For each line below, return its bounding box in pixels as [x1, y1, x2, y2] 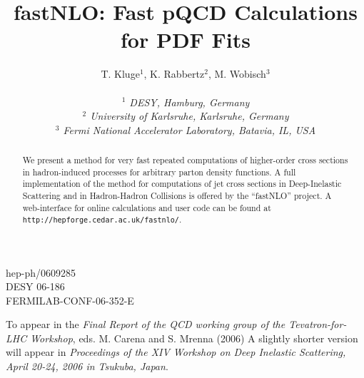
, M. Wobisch [208, 66, 266, 81]
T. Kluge [101, 66, 140, 81]
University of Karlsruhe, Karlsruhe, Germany [90, 108, 289, 123]
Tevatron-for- [288, 317, 347, 332]
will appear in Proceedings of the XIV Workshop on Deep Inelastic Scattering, [6, 344, 346, 359]
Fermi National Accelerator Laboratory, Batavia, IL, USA [63, 122, 316, 137]
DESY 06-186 [6, 279, 65, 294]
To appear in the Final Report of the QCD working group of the [6, 317, 285, 332]
